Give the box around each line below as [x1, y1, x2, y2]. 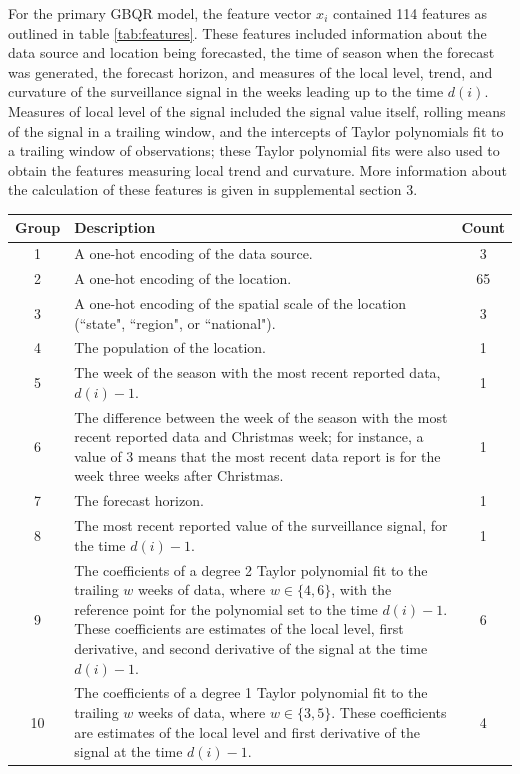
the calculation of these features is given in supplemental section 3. [8, 179, 418, 200]
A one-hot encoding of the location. [74, 268, 292, 289]
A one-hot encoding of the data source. [74, 243, 313, 264]
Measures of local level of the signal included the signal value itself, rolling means [8, 100, 506, 121]
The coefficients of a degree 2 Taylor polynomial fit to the [74, 559, 428, 580]
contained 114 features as [332, 3, 488, 23]
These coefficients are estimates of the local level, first [74, 618, 404, 639]
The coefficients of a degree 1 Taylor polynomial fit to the [74, 682, 428, 703]
